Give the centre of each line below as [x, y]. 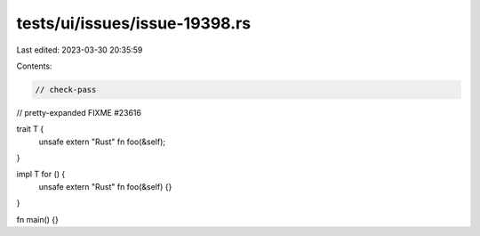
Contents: [34, 66]
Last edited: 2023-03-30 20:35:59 [80, 50]
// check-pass [66, 90]
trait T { [30, 129]
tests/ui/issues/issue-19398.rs [134, 23]
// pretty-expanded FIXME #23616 [79, 112]
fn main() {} [38, 219]
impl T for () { [41, 175]
